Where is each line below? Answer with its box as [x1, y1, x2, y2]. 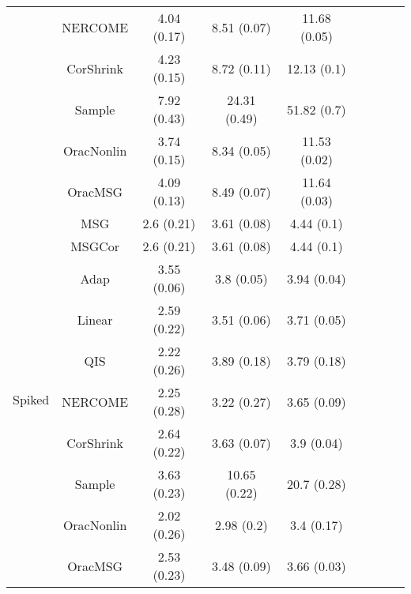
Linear [77, 310, 113, 329]
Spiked [13, 389, 50, 408]
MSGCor [70, 237, 120, 255]
